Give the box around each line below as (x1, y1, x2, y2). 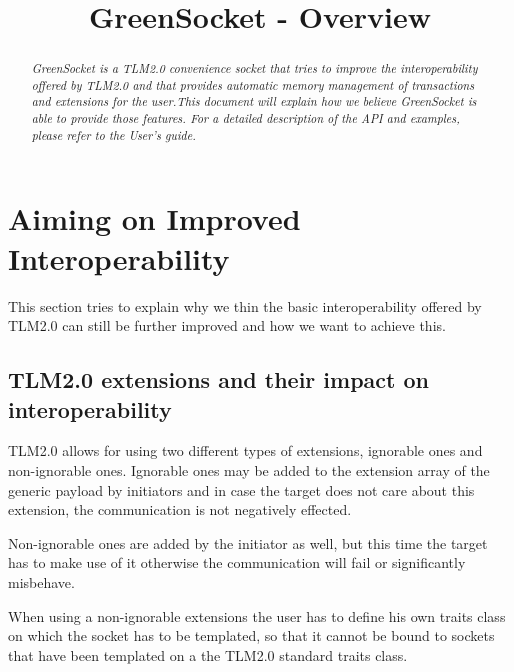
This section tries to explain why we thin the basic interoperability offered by (8, 295, 482, 316)
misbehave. (8, 571, 75, 592)
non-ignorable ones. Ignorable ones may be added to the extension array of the (8, 459, 490, 480)
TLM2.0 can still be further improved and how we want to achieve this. (8, 315, 446, 336)
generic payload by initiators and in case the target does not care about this (8, 479, 475, 500)
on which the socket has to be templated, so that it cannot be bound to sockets (8, 625, 495, 646)
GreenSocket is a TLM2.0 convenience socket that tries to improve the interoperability (31, 60, 478, 77)
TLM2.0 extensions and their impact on (8, 364, 429, 395)
